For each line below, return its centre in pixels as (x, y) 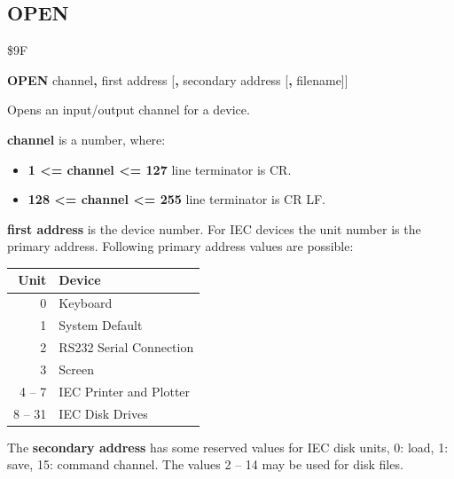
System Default (101, 325)
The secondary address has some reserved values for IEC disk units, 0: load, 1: (228, 447)
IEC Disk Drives (103, 413)
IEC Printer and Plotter (125, 391)
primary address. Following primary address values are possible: (180, 246)
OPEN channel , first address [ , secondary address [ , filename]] (178, 79)
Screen (77, 369)
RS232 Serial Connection (126, 346)
